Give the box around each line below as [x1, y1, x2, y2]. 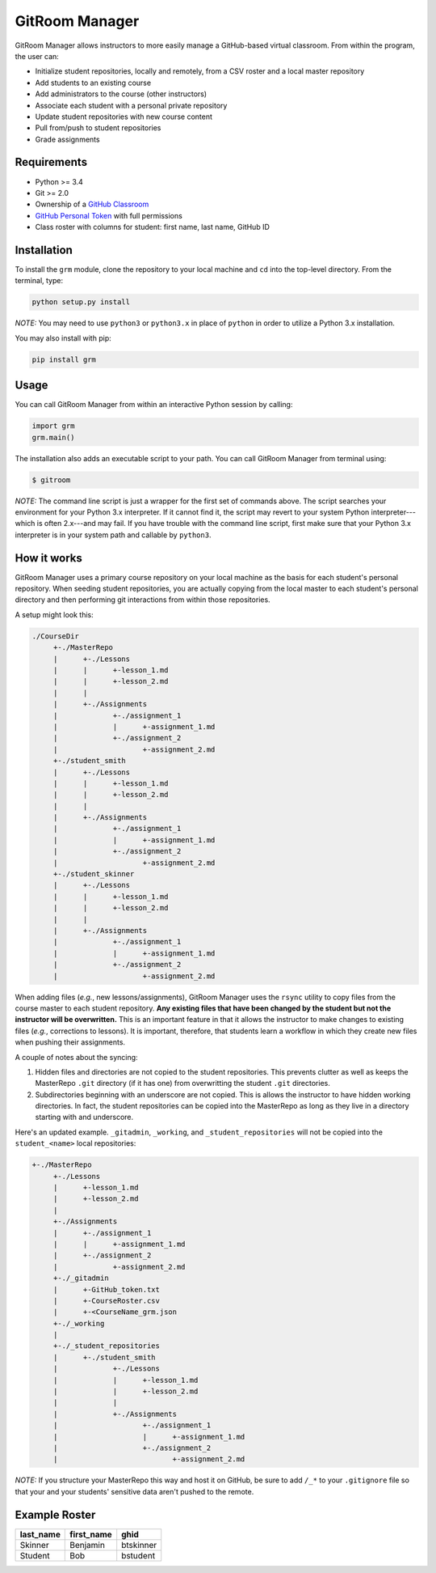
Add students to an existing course [35, 78, 152, 87]
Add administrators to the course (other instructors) [35, 89, 208, 99]
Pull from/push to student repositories [35, 123, 161, 133]
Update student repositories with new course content [35, 112, 213, 121]
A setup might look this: [15, 609, 94, 619]
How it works [15, 551, 82, 565]
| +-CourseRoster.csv [52, 1295, 161, 1305]
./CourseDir [31, 631, 80, 641]
